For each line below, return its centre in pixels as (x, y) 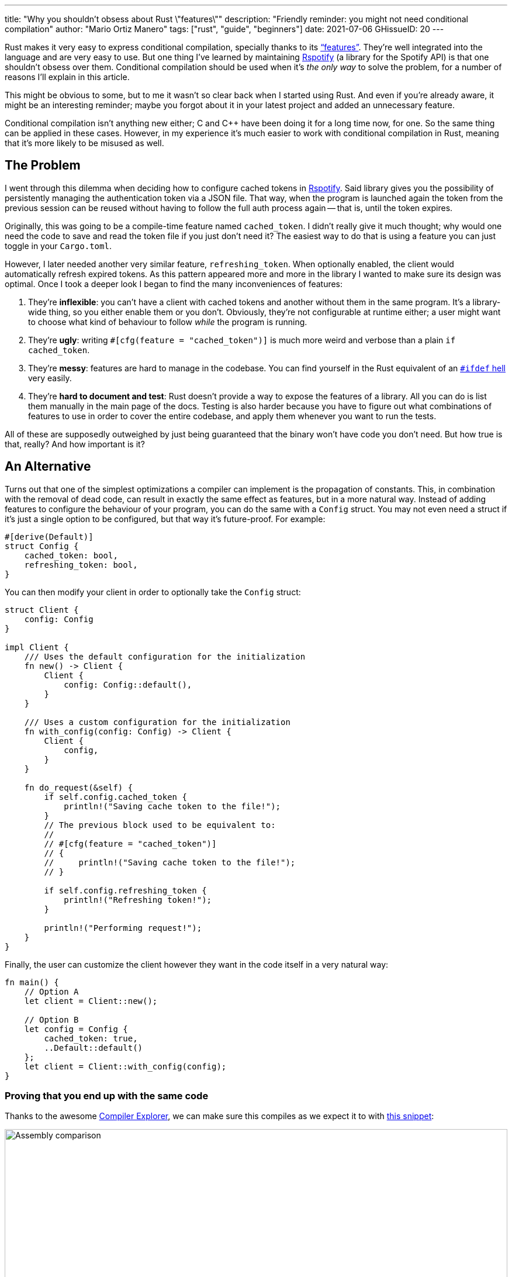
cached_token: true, (91, 1038)
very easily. (50, 378)
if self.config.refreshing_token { (125, 890)
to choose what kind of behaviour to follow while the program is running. (168, 322)
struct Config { (42, 546)
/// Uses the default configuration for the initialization (165, 656)
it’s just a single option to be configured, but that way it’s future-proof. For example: (165, 519)
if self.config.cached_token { (115, 797)
